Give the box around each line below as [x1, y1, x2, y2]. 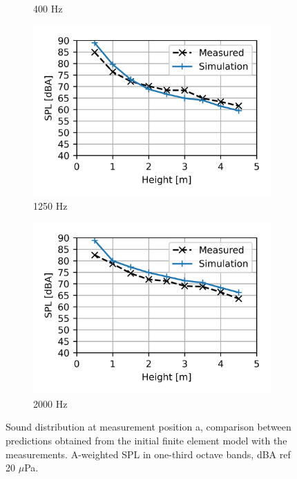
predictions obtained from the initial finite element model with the [6, 433, 287, 448]
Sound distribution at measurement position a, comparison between [6, 419, 291, 434]
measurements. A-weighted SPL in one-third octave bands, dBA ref [6, 446, 291, 461]
